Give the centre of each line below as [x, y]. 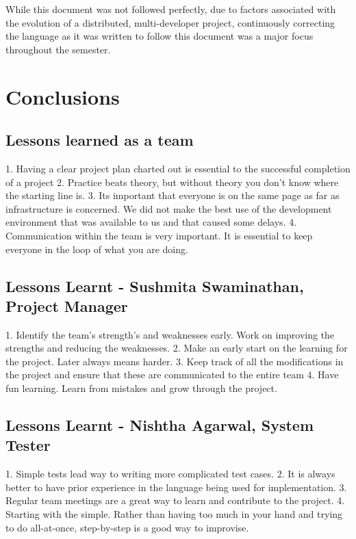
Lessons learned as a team [100, 140]
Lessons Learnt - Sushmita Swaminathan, [155, 286]
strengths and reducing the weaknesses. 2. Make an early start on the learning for [177, 348]
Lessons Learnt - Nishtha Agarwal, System [160, 425]
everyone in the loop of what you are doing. [97, 249]
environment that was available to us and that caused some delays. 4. [151, 222]
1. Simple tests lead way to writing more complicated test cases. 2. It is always [170, 474]
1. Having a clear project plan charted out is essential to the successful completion [178, 168]
